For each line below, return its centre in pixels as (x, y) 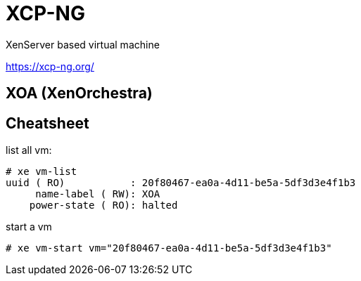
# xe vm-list (42, 172)
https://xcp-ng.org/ (50, 66)
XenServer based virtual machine (83, 44)
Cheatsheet (47, 123)
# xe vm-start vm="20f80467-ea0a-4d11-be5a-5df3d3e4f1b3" (169, 248)
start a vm (29, 227)
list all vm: (29, 150)
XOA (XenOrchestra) (79, 93)
